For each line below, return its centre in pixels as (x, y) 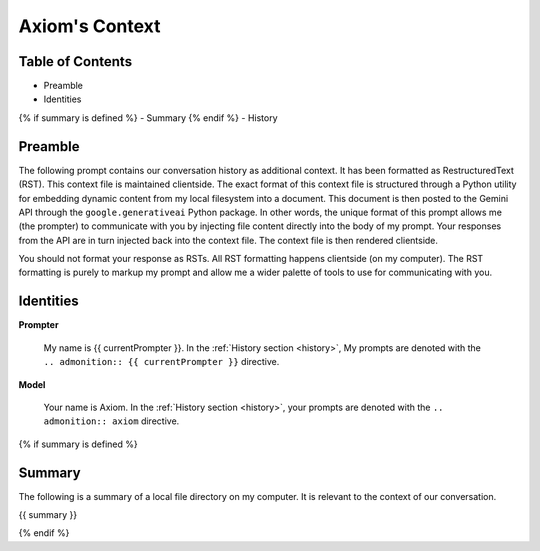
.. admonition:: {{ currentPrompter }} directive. (161, 362)
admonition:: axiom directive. (111, 421)
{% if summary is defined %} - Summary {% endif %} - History (148, 117)
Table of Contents (75, 61)
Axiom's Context (89, 26)
